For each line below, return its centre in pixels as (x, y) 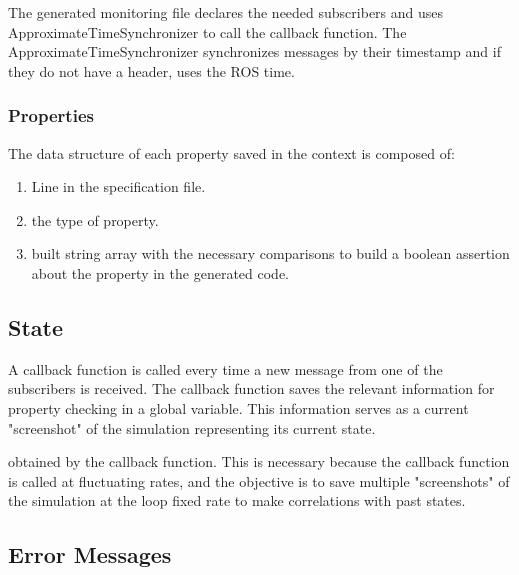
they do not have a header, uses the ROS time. (151, 70)
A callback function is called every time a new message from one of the (225, 368)
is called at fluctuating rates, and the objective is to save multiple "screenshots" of (259, 480)
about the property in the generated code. (160, 272)
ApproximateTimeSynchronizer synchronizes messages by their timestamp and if (254, 51)
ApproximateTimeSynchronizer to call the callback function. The (207, 31)
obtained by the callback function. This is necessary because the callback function (259, 461)
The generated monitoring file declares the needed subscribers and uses (226, 12)
